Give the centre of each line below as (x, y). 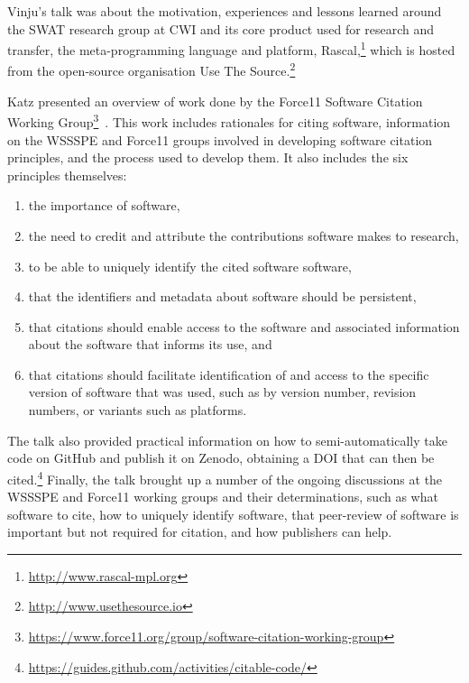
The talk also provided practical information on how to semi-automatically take (227, 440)
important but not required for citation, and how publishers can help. (200, 532)
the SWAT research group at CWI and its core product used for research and (221, 28)
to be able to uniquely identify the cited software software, (190, 266)
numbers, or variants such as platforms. (138, 410)
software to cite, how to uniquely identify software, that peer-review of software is (233, 514)
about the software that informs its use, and (150, 344)
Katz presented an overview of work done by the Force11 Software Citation (215, 101)
